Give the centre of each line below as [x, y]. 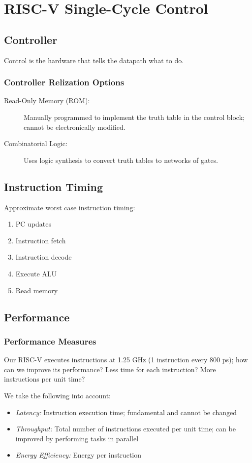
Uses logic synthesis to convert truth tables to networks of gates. [121, 160]
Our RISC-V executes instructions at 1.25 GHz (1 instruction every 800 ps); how [126, 360]
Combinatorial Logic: [36, 143]
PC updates [33, 224]
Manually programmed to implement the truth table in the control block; [134, 117]
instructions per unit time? [45, 379]
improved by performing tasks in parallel [77, 438]
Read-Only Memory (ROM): [47, 100]
